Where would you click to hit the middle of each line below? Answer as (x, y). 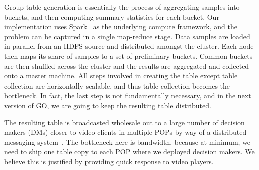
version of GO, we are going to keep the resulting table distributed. (108, 105)
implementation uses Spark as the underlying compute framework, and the (121, 26)
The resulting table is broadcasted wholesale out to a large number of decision (124, 122)
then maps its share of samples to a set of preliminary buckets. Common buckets (128, 56)
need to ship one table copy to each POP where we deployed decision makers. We (129, 152)
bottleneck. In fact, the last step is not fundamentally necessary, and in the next (128, 95)
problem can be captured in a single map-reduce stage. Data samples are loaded (127, 36)
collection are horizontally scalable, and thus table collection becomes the (117, 85)
